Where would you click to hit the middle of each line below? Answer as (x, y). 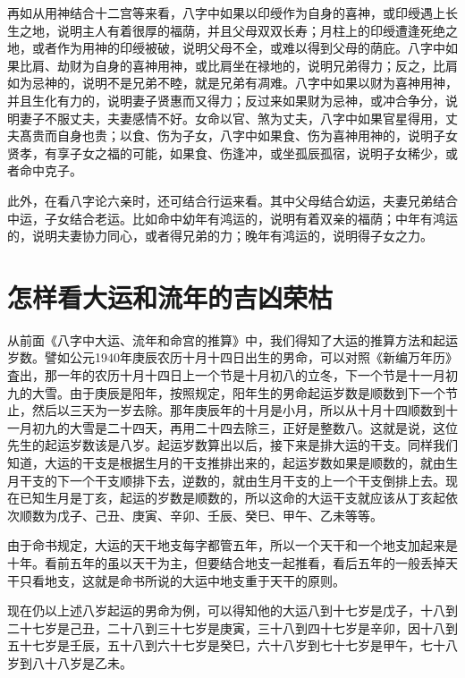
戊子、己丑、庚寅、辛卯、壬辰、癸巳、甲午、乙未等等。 (220, 515)
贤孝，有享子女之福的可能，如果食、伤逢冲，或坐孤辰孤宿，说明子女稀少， (226, 153)
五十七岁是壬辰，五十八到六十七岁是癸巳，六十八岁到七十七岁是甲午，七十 (226, 645)
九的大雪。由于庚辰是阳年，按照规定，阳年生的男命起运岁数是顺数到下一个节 (232, 392)
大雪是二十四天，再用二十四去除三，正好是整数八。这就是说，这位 (263, 427)
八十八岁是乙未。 (82, 662)
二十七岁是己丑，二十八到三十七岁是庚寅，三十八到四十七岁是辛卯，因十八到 (232, 627)
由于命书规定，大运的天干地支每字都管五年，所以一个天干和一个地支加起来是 (232, 545)
